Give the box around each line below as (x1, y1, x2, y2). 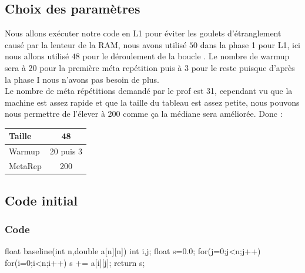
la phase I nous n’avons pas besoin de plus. (5, 73, 159, 85)
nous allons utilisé (5, 50, 69, 62)
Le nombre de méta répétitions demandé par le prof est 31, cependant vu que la (5, 85, 293, 97)
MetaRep (9, 160, 42, 172)
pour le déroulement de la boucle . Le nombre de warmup (82, 50, 290, 62)
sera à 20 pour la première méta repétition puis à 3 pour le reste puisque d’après (5, 61, 295, 73)
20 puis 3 (49, 145, 83, 157)
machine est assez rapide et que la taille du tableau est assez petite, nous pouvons (5, 96, 300, 108)
